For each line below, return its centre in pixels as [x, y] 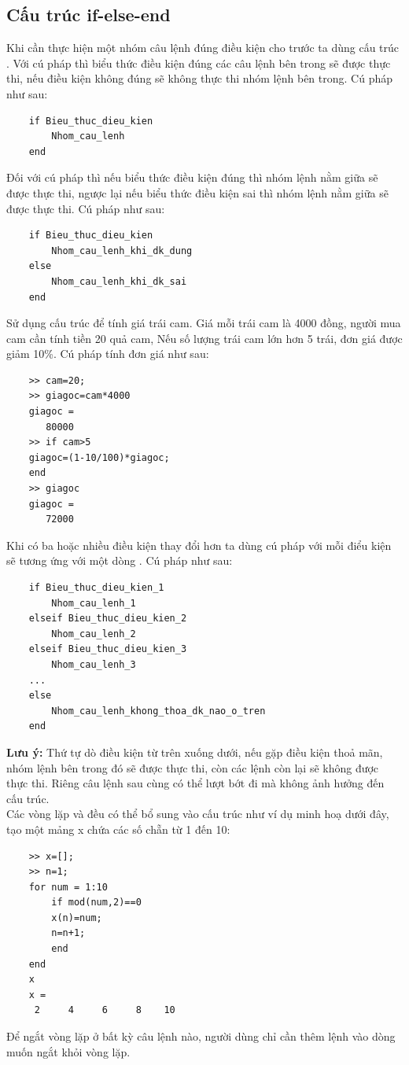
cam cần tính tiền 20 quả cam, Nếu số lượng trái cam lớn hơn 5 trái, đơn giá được [204, 338]
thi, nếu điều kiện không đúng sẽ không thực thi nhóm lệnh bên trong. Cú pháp [199, 78]
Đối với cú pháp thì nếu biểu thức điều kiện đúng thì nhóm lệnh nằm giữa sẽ [192, 177]
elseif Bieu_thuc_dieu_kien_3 [108, 649]
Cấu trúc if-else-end [88, 15]
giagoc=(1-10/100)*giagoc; [99, 457]
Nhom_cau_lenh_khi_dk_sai [119, 281]
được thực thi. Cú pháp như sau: [86, 208]
